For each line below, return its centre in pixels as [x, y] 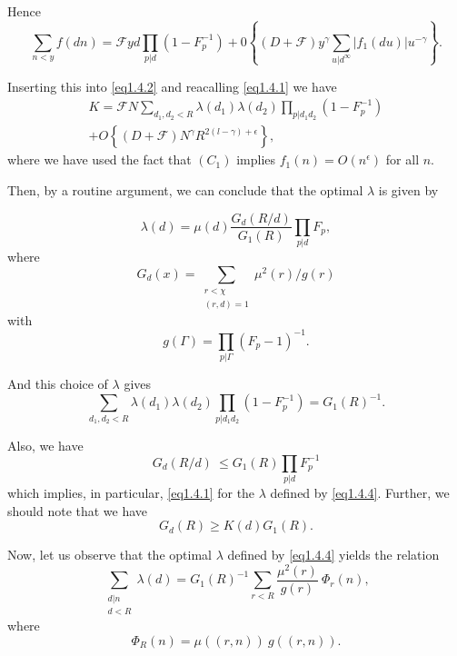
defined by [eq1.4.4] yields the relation [333, 555]
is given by [408, 189]
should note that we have [78, 510]
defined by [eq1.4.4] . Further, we [360, 492]
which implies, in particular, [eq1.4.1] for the [131, 492]
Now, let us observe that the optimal [109, 555]
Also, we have [45, 445]
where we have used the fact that [99, 159]
